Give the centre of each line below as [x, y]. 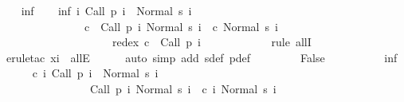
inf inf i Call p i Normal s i [106, 10]
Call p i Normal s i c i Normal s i [183, 88]
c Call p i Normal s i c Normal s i [181, 26]
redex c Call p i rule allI [212, 42]
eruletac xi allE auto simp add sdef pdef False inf [202, 57]
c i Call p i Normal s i [95, 73]
